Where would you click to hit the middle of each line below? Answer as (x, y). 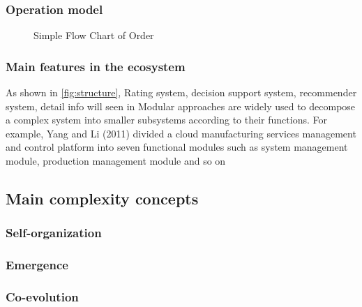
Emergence (37, 265)
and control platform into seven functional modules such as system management (177, 147)
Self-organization (54, 233)
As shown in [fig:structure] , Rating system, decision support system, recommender (181, 92)
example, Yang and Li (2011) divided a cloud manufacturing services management (181, 133)
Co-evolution (42, 296)
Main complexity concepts (102, 198)
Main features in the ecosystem (96, 66)
